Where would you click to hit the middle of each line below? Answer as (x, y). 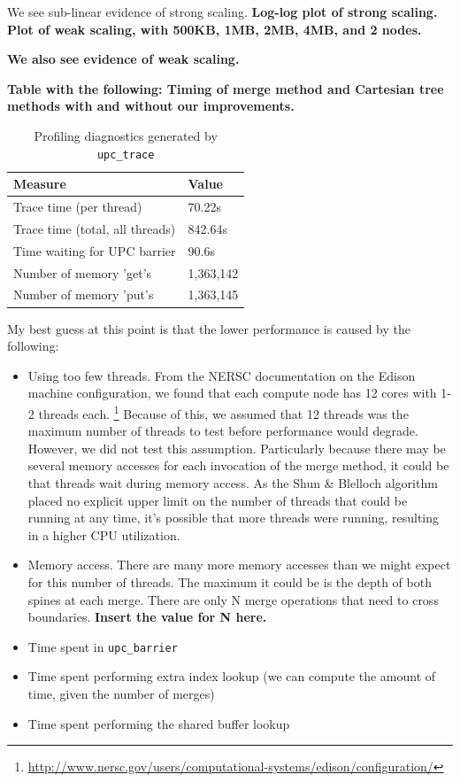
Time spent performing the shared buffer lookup (159, 723)
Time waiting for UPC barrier (95, 250)
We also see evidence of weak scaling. (123, 59)
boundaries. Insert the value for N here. (147, 617)
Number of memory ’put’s (84, 294)
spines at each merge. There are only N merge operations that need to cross (233, 599)
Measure (40, 184)
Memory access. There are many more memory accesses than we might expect (239, 565)
